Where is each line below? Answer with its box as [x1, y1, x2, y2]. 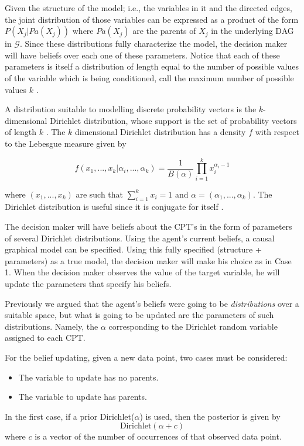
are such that [76, 188, 124, 200]
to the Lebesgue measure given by [5, 137, 127, 149]
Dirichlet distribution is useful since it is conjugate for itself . [5, 200, 224, 213]
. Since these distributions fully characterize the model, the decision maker [19, 37, 288, 50]
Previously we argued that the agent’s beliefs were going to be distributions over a [5, 297, 299, 309]
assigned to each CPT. [5, 331, 86, 344]
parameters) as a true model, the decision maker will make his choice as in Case [5, 254, 292, 267]
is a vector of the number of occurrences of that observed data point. [35, 430, 282, 442]
